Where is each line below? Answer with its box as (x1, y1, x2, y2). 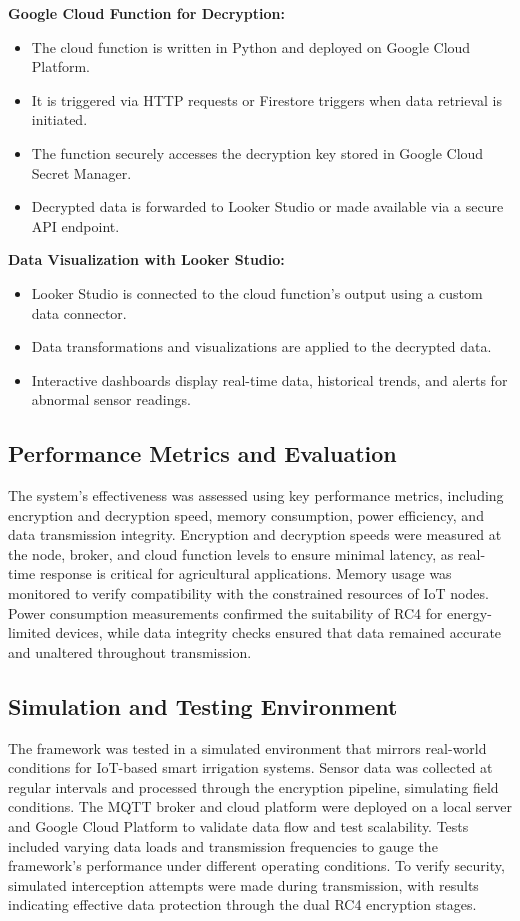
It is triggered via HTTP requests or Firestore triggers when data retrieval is (31, 89, 502, 110)
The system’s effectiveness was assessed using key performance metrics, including (8, 485, 504, 506)
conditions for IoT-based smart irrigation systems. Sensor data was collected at (8, 757, 493, 778)
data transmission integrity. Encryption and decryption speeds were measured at (8, 524, 502, 545)
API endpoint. (31, 215, 120, 236)
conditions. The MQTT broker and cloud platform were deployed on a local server (8, 796, 512, 817)
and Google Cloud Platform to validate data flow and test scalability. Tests (8, 816, 469, 837)
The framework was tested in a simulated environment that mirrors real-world (8, 737, 487, 758)
